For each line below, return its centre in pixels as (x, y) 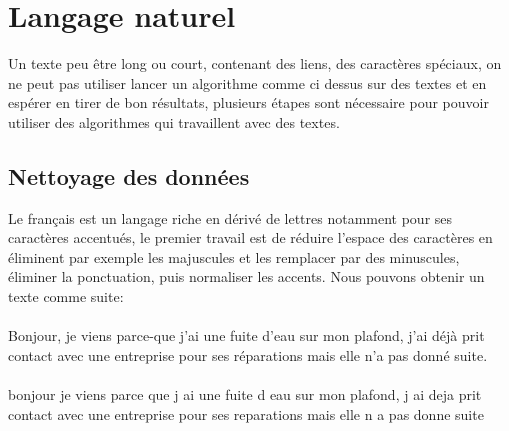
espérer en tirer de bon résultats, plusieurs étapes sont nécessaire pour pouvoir (248, 102)
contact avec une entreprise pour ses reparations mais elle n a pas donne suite (246, 413)
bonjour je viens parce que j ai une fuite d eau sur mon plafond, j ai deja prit (245, 394)
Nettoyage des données (129, 175)
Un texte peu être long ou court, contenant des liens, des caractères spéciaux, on (255, 63)
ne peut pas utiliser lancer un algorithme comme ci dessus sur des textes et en (247, 82)
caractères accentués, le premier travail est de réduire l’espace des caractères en (250, 237)
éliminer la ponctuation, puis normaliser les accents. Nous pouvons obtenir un (246, 276)
